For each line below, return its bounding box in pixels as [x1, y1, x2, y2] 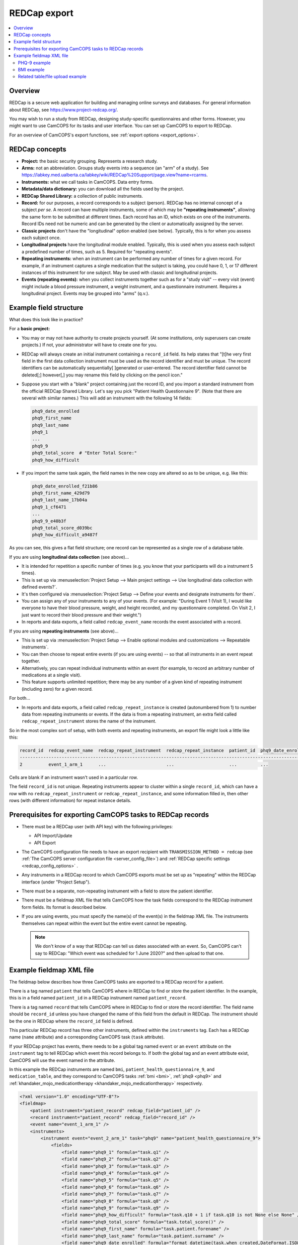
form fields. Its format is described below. [21, 904, 107, 910]
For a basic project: [9, 326, 50, 332]
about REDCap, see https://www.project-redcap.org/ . [9, 107, 118, 113]
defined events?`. [21, 584, 57, 590]
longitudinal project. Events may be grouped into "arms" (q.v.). [21, 290, 149, 296]
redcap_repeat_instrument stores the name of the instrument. [21, 718, 156, 724]
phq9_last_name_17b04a [32, 497, 87, 503]
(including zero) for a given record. [21, 686, 93, 692]
